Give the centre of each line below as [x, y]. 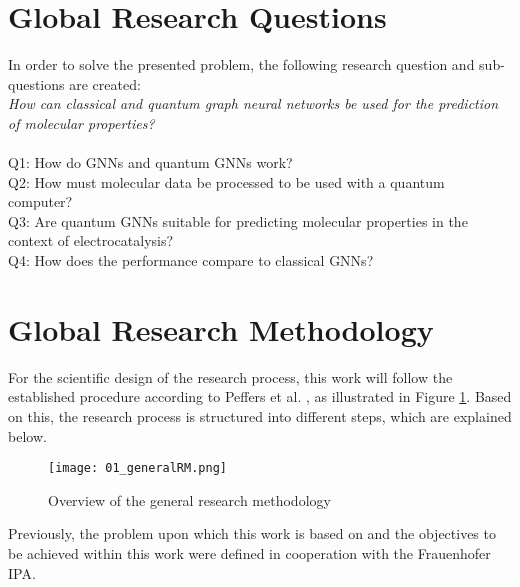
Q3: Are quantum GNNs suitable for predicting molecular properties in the [238, 220]
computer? [40, 201]
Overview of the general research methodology [189, 499]
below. [27, 435]
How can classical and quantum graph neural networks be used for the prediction [253, 103]
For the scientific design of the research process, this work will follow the [230, 376]
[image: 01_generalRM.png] [137, 468]
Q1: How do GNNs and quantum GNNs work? [150, 162]
